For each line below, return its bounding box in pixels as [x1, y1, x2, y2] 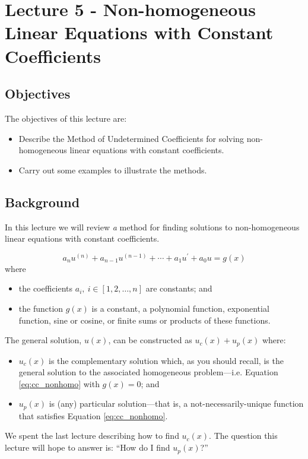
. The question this [209, 429, 278, 442]
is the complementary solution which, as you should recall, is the [48, 354, 284, 366]
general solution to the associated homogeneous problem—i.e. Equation [18, 366, 278, 378]
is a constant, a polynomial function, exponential [91, 302, 269, 314]
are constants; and [145, 282, 212, 295]
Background [5, 192, 80, 211]
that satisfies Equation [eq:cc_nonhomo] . [18, 409, 168, 422]
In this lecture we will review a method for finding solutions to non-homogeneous [5, 220, 300, 233]
